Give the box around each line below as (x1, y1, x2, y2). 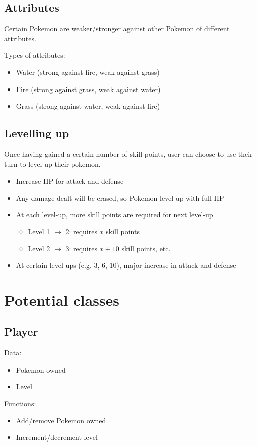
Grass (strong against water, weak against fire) (16, 101, 160, 111)
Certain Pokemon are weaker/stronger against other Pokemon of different (4, 23, 230, 34)
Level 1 (28, 226, 50, 236)
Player (4, 324, 38, 339)
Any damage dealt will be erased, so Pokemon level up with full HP (16, 192, 224, 203)
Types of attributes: (4, 50, 65, 60)
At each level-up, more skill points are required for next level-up (16, 209, 213, 220)
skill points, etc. (121, 243, 171, 253)
